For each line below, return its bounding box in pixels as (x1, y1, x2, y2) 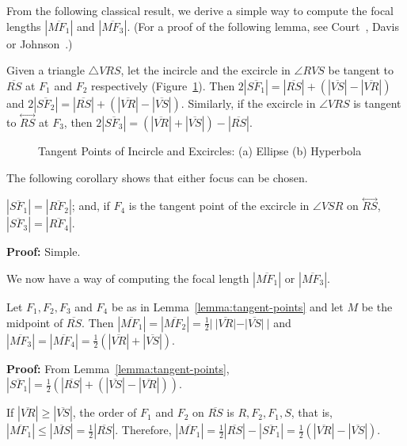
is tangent (353, 94, 401, 111)
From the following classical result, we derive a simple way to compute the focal (6, 2, 394, 18)
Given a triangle (6, 62, 85, 78)
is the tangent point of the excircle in (128, 197, 310, 214)
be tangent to (328, 62, 394, 78)
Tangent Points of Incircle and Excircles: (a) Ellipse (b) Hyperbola (38, 143, 362, 158)
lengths (6, 17, 41, 34)
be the (361, 299, 393, 314)
